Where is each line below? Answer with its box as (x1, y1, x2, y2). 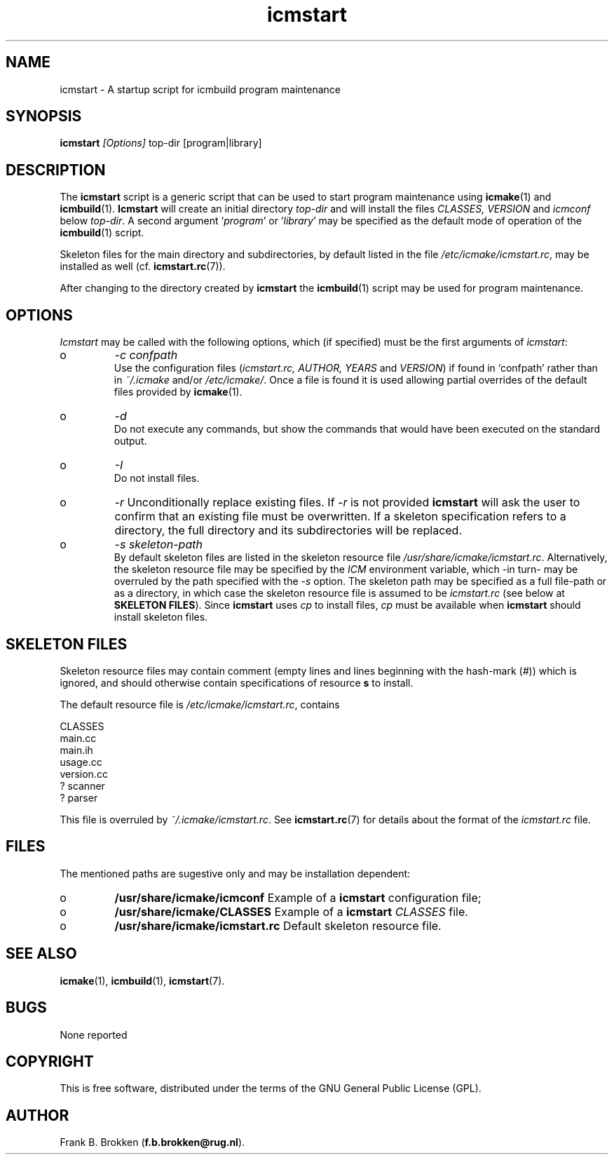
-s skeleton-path (114, 537, 203, 552)
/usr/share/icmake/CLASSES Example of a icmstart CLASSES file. (114, 904, 468, 919)
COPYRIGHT (6, 1052, 94, 1070)
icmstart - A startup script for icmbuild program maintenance (60, 83, 341, 95)
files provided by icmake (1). (114, 386, 243, 398)
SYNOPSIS (6, 107, 82, 126)
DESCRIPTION (6, 161, 106, 179)
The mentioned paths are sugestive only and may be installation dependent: (60, 867, 411, 879)
